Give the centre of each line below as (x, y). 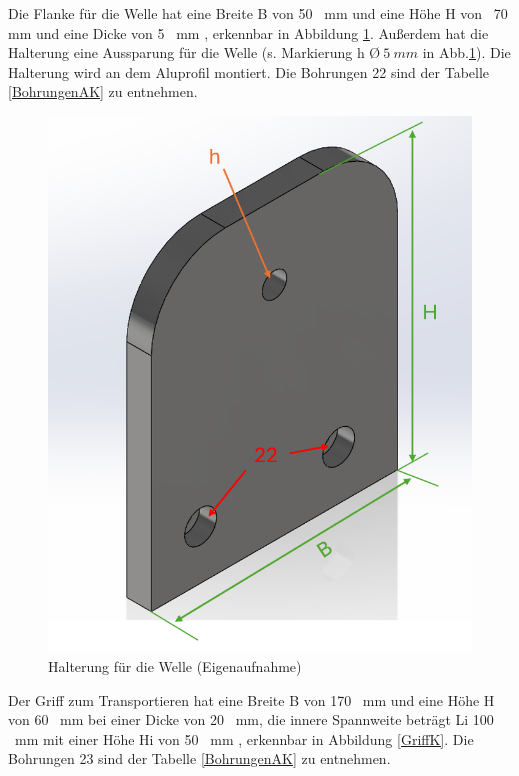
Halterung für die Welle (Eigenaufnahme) (175, 665)
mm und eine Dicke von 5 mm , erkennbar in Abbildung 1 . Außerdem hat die (248, 32)
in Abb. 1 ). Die (466, 52)
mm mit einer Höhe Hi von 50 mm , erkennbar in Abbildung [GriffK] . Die (244, 738)
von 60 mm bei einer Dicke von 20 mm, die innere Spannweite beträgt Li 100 (251, 719)
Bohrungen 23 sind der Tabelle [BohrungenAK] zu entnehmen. (199, 758)
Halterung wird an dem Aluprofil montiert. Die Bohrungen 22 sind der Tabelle (249, 71)
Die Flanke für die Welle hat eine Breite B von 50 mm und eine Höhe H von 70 (258, 13)
